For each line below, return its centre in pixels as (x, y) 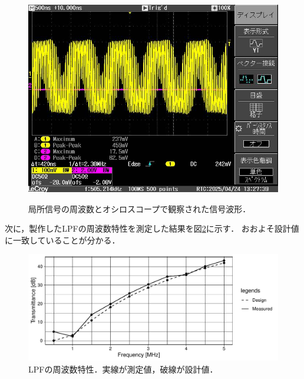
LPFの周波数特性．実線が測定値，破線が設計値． (123, 369)
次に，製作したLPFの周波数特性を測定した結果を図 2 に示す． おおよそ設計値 (152, 228)
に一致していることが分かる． (62, 240)
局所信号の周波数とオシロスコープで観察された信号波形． (140, 208)
